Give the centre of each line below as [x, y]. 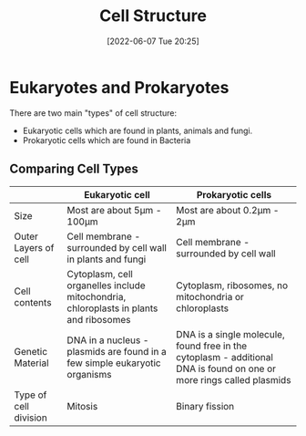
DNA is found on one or [226, 369]
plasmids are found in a [117, 351]
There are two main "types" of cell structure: [93, 113]
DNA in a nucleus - [108, 340]
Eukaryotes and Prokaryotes [119, 87]
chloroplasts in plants [112, 308]
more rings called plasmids [234, 379]
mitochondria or [210, 296]
